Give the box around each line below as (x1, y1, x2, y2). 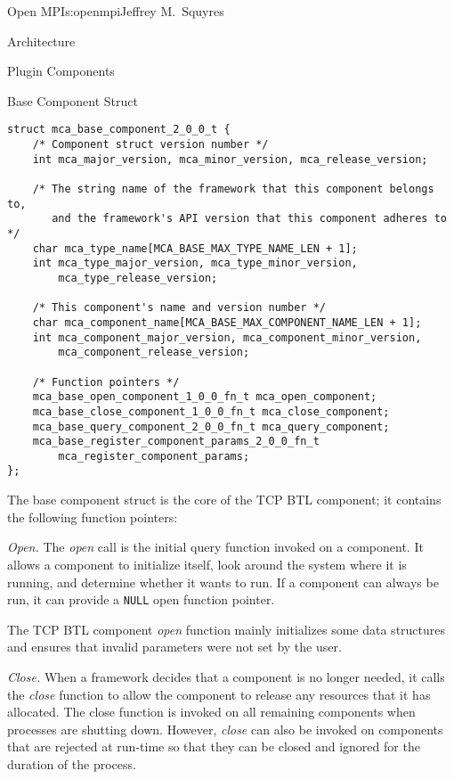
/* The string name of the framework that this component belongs (32, 183, 434, 195)
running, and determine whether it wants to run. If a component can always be (7, 572, 439, 591)
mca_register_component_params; (58, 449, 250, 463)
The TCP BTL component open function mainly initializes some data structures (7, 619, 446, 638)
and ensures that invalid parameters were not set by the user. (7, 637, 342, 656)
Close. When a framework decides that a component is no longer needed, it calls (7, 667, 445, 685)
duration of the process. (7, 754, 136, 773)
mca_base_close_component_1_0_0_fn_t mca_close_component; (32, 405, 390, 418)
